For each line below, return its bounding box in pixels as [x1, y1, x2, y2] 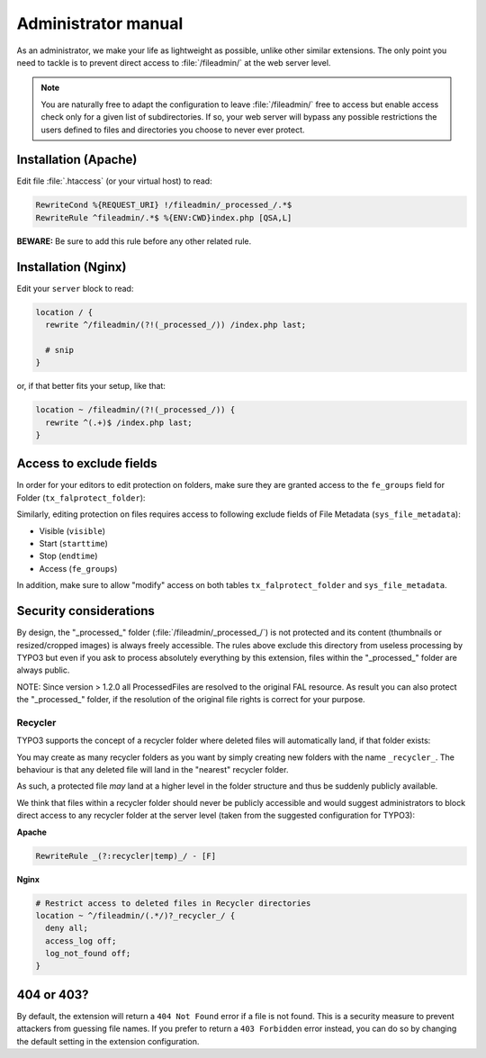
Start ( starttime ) [39, 538, 108, 549]
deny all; [45, 923, 89, 934]
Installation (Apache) [16, 152, 138, 167]
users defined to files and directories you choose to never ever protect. [40, 124, 305, 135]
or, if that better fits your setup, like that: [16, 381, 166, 392]
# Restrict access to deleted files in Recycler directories [35, 898, 311, 909]
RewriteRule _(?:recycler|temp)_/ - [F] [35, 851, 216, 861]
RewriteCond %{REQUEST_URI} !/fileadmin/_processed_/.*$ [35, 200, 292, 211]
